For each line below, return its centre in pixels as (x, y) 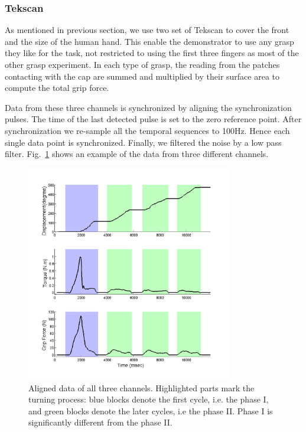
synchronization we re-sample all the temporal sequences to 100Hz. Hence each (147, 130)
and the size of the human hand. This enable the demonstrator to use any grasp (149, 41)
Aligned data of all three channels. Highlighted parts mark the (141, 387)
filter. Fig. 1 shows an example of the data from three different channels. (137, 154)
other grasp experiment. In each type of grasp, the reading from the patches (142, 64)
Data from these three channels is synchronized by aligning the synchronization (148, 107)
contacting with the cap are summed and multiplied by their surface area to (142, 76)
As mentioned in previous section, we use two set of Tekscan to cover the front (147, 30)
